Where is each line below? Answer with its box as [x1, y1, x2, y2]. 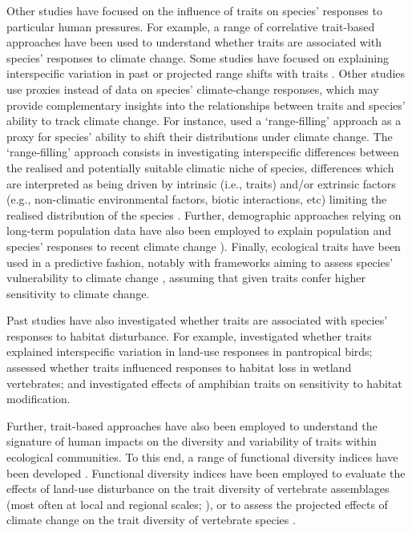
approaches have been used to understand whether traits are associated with [6, 34, 382, 50]
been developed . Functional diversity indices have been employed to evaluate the [6, 464, 406, 481]
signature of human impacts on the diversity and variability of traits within [6, 433, 377, 450]
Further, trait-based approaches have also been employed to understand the [6, 417, 378, 434]
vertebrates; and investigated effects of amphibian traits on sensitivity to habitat [6, 374, 402, 391]
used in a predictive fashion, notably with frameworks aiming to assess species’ [6, 253, 394, 270]
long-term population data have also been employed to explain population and [6, 222, 392, 239]
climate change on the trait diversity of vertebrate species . [6, 511, 296, 528]
